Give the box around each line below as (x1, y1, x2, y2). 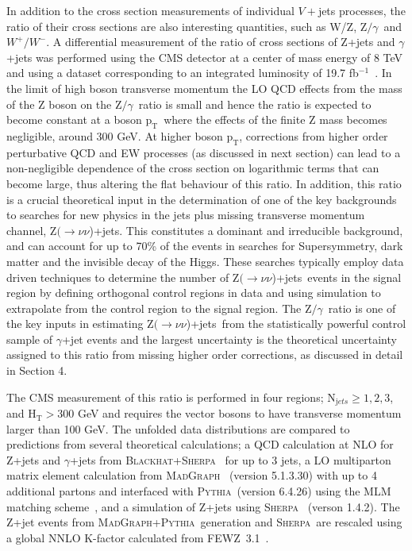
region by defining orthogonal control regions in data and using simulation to (6, 284, 381, 301)
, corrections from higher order (239, 127, 388, 144)
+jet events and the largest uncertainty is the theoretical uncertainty (61, 330, 397, 347)
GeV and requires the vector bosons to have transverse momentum (77, 405, 402, 422)
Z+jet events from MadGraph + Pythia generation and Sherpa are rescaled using (6, 514, 402, 530)
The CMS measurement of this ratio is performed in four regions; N (6, 388, 336, 405)
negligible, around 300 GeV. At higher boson (6, 127, 223, 144)
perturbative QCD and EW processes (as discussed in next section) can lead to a (6, 144, 401, 160)
